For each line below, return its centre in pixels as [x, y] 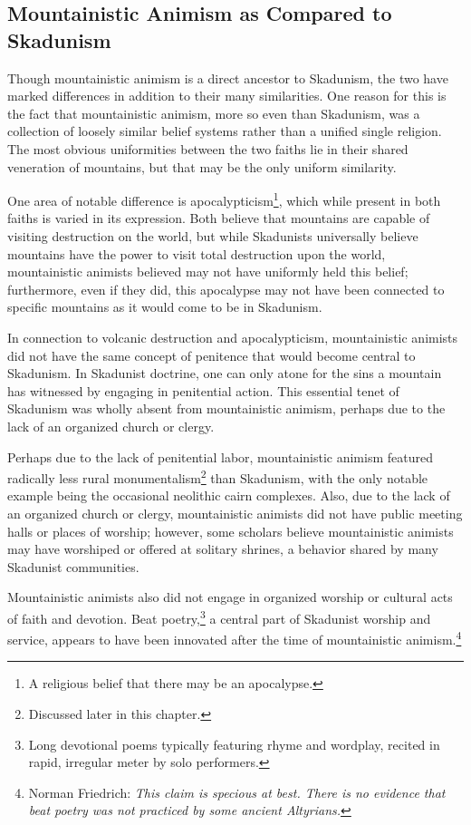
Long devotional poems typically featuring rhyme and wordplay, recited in [234, 744]
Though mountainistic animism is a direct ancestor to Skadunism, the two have [228, 78]
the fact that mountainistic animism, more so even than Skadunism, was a [214, 113]
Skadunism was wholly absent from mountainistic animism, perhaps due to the [226, 408]
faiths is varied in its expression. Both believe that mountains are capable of [219, 218]
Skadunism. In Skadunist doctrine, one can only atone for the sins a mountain [225, 373]
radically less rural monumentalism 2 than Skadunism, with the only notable [218, 476]
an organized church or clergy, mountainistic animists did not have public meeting [235, 513]
